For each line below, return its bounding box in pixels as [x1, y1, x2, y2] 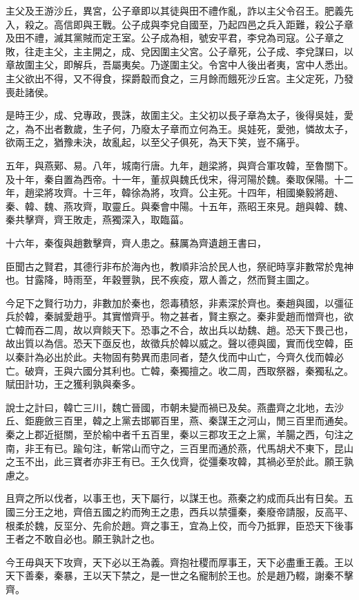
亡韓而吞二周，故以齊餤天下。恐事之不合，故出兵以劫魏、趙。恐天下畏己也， [6, 322, 353, 337]
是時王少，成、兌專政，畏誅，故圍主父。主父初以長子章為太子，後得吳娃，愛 [6, 108, 353, 122]
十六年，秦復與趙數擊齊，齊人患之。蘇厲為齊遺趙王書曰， [6, 235, 266, 250]
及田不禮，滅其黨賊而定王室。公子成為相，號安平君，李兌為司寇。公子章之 [6, 30, 344, 45]
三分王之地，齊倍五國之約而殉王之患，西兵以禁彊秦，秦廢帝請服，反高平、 [14, 505, 353, 518]
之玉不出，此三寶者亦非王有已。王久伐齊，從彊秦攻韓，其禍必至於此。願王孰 [6, 454, 353, 469]
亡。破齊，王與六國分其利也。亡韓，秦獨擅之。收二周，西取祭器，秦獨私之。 [6, 363, 353, 377]
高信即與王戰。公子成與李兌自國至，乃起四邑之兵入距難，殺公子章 [53, 17, 353, 31]
